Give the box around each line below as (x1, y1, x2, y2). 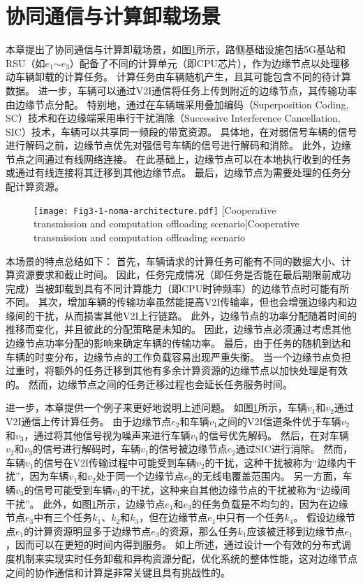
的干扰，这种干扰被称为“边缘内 (205, 455, 347, 469)
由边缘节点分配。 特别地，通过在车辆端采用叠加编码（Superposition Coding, (6, 97, 349, 111)
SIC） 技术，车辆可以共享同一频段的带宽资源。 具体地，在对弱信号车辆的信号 (6, 124, 357, 138)
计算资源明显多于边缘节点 (34, 523, 151, 538)
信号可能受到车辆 (34, 483, 112, 497)
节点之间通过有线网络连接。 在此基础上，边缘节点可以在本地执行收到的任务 (6, 151, 351, 166)
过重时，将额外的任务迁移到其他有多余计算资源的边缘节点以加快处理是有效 (6, 363, 348, 378)
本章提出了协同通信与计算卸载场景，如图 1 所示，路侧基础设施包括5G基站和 (6, 42, 346, 57)
